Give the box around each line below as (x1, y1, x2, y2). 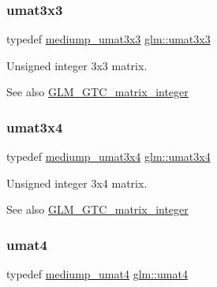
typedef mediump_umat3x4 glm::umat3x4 (6, 148, 211, 165)
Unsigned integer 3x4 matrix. (6, 174, 148, 191)
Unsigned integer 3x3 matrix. (6, 57, 148, 73)
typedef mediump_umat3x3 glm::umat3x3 (6, 31, 211, 47)
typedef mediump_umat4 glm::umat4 (6, 266, 188, 282)
